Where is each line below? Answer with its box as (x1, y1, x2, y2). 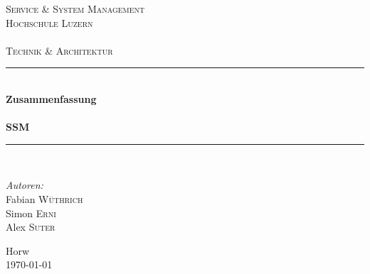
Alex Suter (6, 219, 55, 234)
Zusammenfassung (6, 91, 97, 106)
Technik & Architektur (6, 43, 113, 57)
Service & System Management (6, 1, 145, 16)
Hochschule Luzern (6, 15, 93, 30)
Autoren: (6, 177, 43, 192)
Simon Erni (6, 205, 56, 220)
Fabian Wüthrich (6, 191, 83, 206)
